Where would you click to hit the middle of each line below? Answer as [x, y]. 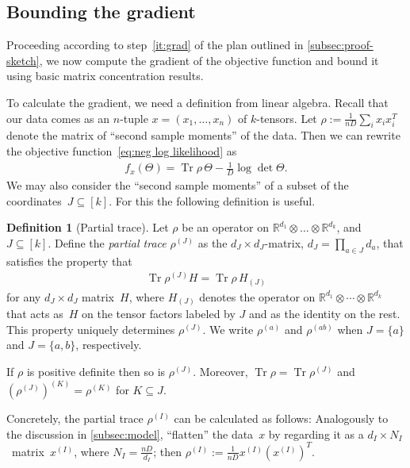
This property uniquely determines [91, 329]
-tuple [134, 118]
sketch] [23, 60]
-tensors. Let [287, 118]
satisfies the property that [69, 261]
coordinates [34, 200]
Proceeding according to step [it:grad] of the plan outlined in [155, 45]
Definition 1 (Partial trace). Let [88, 227]
